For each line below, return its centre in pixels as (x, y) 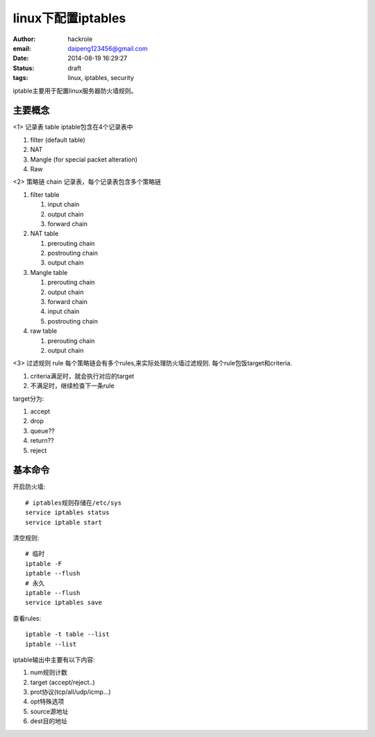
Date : (21, 58)
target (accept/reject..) (62, 682)
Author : (24, 39)
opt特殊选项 (47, 702)
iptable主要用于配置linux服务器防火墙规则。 (75, 90)
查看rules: (27, 618)
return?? (42, 441)
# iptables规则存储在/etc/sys (73, 502)
